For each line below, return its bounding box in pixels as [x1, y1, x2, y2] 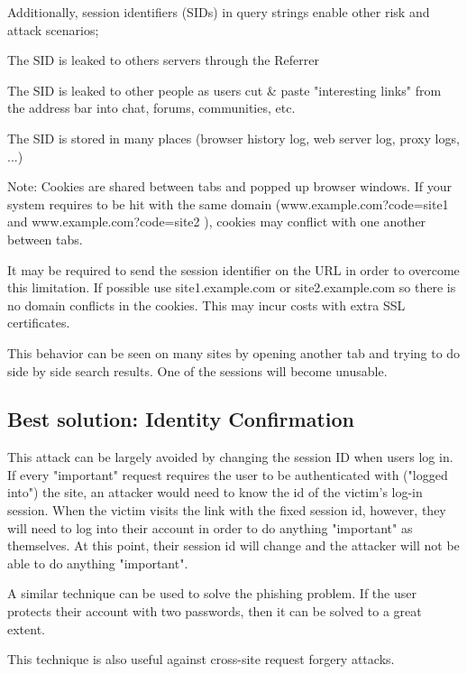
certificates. [7, 313, 70, 332]
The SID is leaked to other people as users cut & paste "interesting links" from [7, 80, 442, 99]
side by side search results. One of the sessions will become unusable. [7, 361, 388, 380]
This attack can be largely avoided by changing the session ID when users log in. [7, 448, 453, 466]
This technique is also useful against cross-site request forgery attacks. [7, 650, 395, 669]
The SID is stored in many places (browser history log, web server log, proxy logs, [7, 128, 460, 147]
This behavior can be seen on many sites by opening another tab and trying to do [7, 343, 461, 362]
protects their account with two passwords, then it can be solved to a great [7, 602, 422, 621]
